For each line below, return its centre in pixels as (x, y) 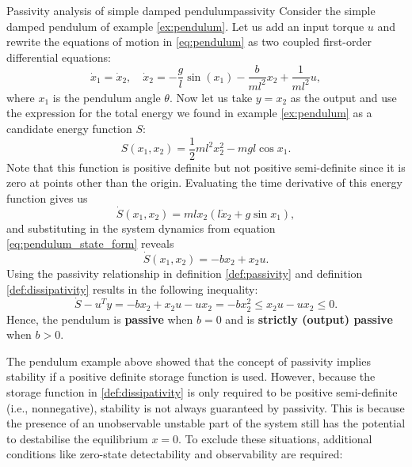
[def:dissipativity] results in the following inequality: (132, 289)
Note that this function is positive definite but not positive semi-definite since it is (206, 167)
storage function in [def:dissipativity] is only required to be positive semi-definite (202, 391)
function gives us (47, 197)
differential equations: (59, 57)
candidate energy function (69, 128)
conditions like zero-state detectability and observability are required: (175, 454)
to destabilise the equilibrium (77, 438)
